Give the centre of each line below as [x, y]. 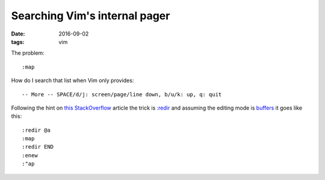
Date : [18, 34]
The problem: [28, 53]
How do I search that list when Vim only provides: [73, 81]
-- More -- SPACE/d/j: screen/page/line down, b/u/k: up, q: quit [122, 94]
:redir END [38, 147]
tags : [18, 42]
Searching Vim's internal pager [91, 16]
